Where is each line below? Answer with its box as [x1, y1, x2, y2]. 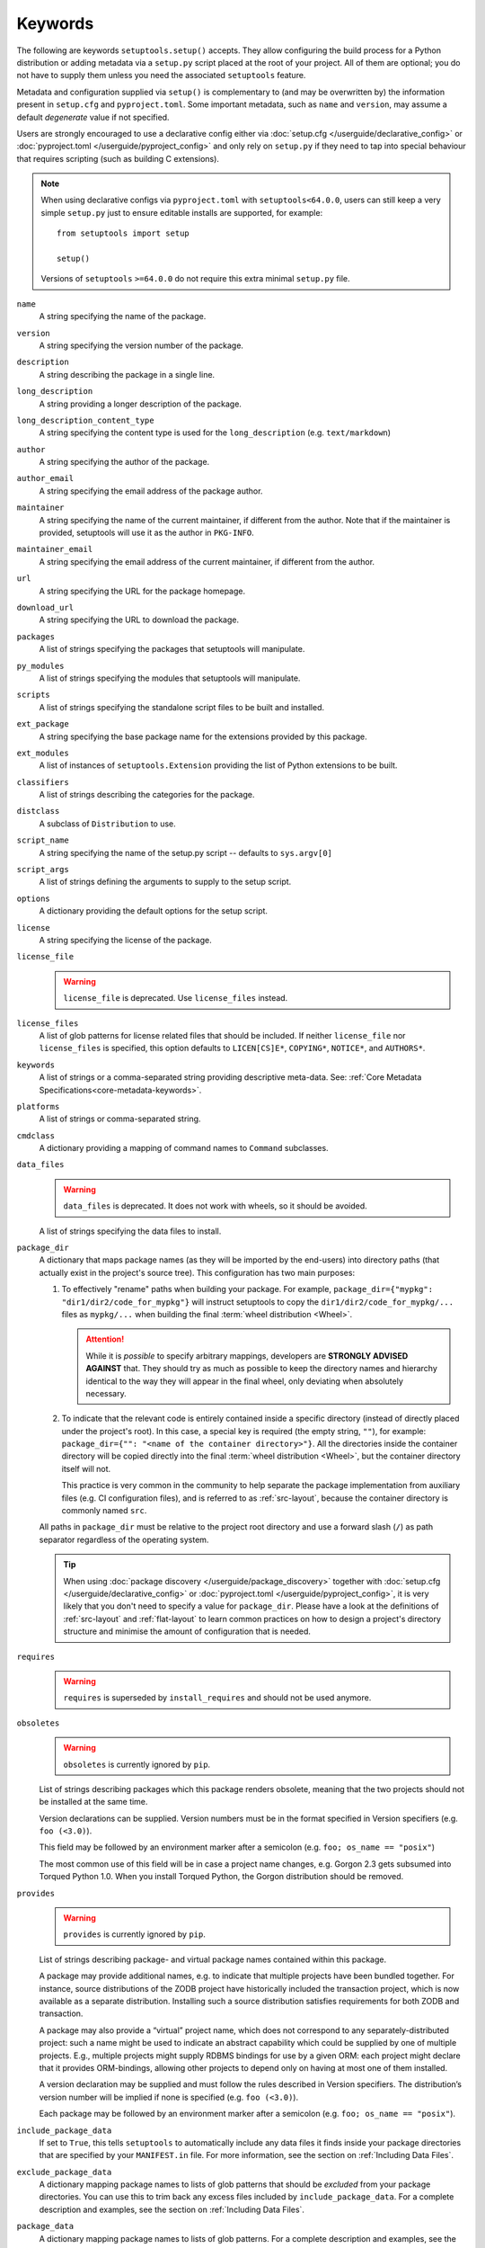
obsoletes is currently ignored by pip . [63, 1759, 211, 1770]
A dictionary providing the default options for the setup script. [39, 905, 269, 916]
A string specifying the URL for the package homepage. [39, 585, 246, 596]
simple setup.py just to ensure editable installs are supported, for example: [40, 207, 323, 218]
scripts [16, 690, 51, 700]
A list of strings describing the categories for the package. [39, 789, 255, 800]
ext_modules [16, 747, 69, 758]
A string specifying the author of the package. [39, 457, 210, 468]
